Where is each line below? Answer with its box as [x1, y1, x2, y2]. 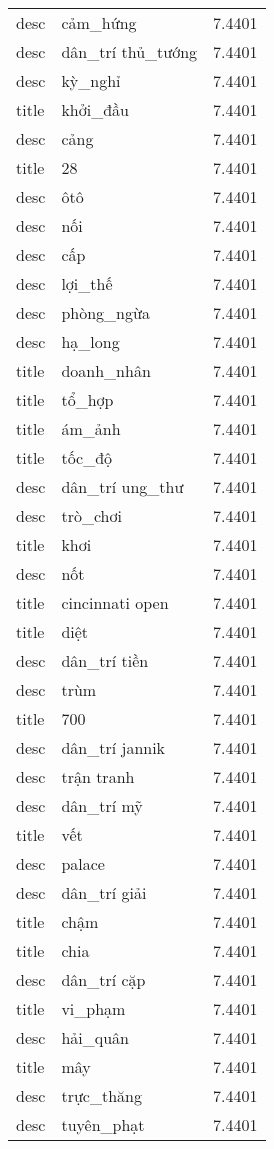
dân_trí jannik [61, 736, 166, 759]
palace [61, 852, 105, 875]
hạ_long [61, 330, 120, 353]
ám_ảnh [61, 417, 121, 440]
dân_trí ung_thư [61, 475, 184, 498]
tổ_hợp [61, 388, 114, 411]
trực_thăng [61, 1084, 142, 1107]
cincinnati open [61, 591, 169, 614]
